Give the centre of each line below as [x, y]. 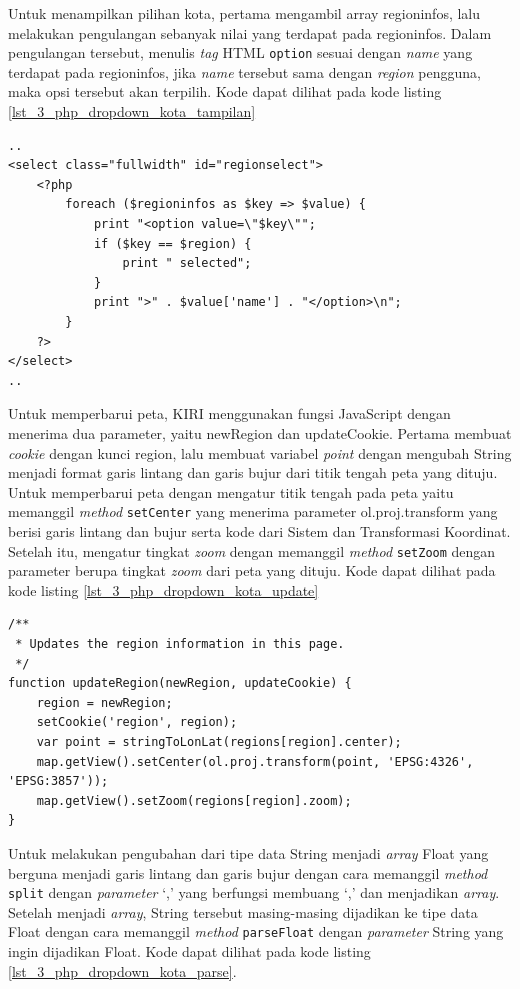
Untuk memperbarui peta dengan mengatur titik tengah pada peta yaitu [231, 491]
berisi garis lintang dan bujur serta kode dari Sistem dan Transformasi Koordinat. [259, 530]
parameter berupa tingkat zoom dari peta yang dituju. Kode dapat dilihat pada [252, 570]
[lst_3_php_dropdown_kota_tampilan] [132, 111]
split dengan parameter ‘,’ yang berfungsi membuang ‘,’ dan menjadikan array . [254, 892]
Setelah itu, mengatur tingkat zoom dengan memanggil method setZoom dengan [252, 550]
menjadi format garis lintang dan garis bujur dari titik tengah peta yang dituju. [253, 472]
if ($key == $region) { [172, 243]
